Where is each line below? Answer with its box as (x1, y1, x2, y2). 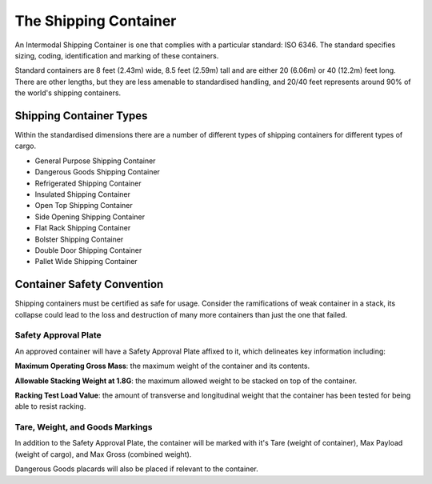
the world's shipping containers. (14, 88, 122, 98)
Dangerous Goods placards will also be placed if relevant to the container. (14, 464, 259, 474)
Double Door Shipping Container (34, 245, 142, 255)
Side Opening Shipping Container (34, 212, 146, 222)
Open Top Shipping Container (34, 201, 133, 210)
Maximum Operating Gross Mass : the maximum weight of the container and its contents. (14, 361, 310, 371)
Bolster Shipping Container (34, 234, 124, 244)
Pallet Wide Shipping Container (34, 257, 138, 266)
